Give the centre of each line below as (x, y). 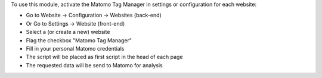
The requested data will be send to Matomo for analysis (95, 65)
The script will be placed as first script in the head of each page (104, 57)
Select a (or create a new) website (68, 32)
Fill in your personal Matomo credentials (75, 48)
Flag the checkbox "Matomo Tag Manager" (79, 40)
